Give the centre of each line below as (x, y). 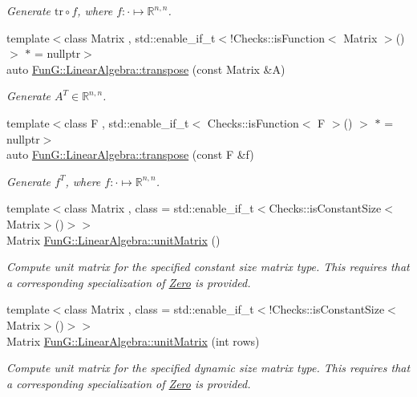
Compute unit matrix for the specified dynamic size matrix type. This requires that (208, 368)
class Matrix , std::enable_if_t (140, 37)
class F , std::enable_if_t (127, 122)
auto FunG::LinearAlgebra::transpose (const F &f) (130, 154)
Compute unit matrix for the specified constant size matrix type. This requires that (208, 267)
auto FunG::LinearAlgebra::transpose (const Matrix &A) (146, 69)
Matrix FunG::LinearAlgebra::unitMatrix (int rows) (133, 340)
